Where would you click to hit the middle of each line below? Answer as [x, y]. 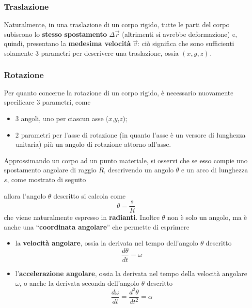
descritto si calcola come [90, 195]
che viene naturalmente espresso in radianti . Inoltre [82, 217]
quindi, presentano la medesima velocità [67, 43]
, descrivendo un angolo [139, 170]
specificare [19, 102]
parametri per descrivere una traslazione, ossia [110, 53]
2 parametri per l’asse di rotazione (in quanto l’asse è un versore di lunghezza [130, 134]
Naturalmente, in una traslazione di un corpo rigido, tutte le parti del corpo [117, 24]
